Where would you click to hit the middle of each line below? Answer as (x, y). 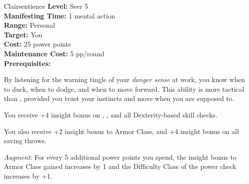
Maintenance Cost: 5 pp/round (54, 53)
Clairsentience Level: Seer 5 (46, 6)
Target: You (23, 34)
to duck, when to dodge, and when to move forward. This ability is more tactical (124, 89)
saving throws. (25, 141)
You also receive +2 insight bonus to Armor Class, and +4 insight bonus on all (122, 131)
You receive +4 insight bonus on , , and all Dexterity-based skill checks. (111, 114)
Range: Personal (30, 25)
